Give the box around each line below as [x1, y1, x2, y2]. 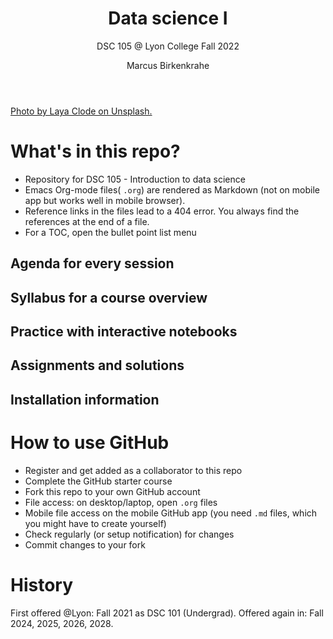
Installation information [10, 391, 160, 408]
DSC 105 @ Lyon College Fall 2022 [96, 40, 240, 52]
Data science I [108, 7, 228, 30]
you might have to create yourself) [24, 517, 167, 529]
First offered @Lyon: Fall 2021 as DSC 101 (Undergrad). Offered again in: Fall [10, 607, 324, 619]
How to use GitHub [10, 432, 170, 454]
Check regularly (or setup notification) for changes [24, 528, 235, 540]
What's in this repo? [10, 140, 181, 163]
